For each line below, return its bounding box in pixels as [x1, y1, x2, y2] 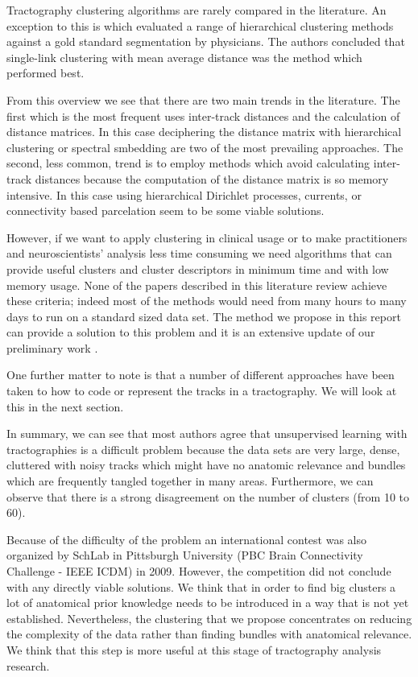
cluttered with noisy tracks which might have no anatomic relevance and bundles [6, 456, 406, 473]
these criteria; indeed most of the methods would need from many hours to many [6, 292, 407, 309]
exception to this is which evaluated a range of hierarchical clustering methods [6, 17, 394, 34]
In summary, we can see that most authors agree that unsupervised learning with [6, 425, 408, 442]
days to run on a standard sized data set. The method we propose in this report [6, 308, 401, 324]
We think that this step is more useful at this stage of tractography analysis [6, 641, 382, 658]
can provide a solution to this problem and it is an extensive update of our [6, 324, 375, 341]
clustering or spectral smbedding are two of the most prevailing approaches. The [6, 138, 404, 155]
